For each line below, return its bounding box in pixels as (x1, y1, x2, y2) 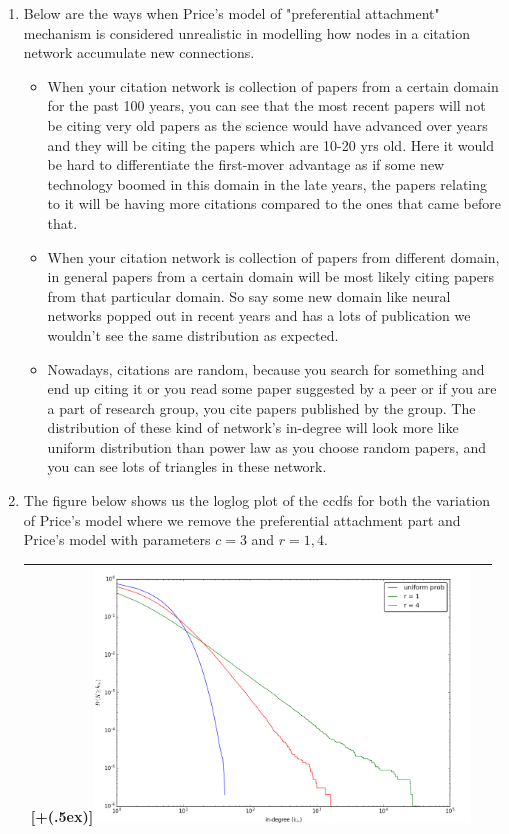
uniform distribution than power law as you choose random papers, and (47, 436, 487, 457)
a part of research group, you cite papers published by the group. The (47, 397, 476, 418)
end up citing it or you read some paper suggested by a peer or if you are (47, 378, 497, 399)
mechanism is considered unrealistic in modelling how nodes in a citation (23, 22, 470, 43)
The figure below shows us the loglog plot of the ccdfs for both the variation (23, 490, 491, 511)
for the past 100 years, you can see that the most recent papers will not (47, 95, 486, 116)
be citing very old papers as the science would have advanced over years (47, 114, 488, 135)
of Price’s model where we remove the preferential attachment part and (23, 509, 461, 530)
